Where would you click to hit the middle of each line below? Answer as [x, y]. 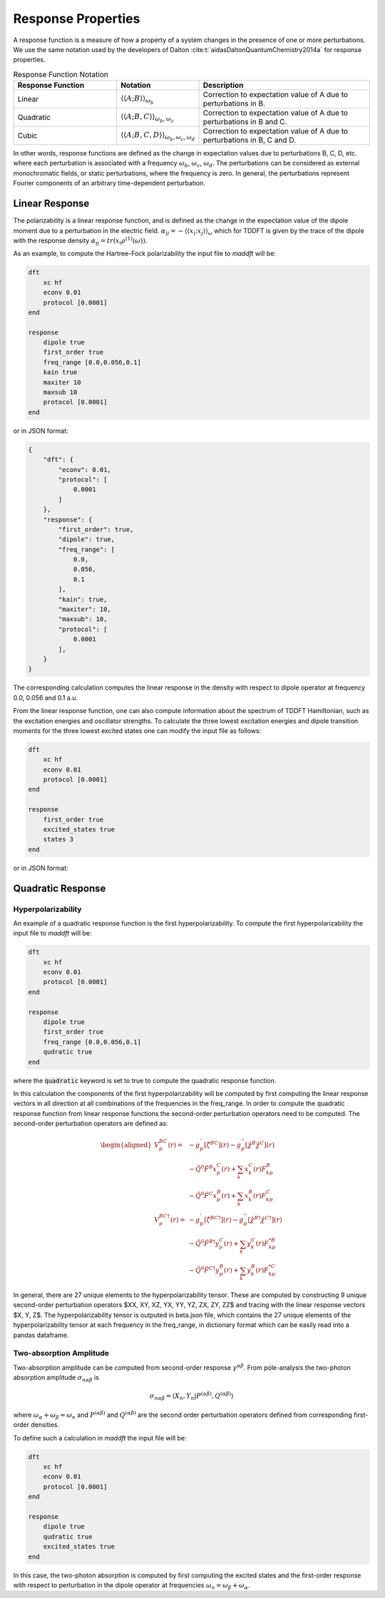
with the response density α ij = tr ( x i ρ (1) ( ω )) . [80, 241]
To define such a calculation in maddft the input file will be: [100, 1438]
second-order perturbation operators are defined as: [91, 1124]
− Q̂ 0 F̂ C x [203, 1195]
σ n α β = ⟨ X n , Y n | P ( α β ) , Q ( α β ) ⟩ [192, 1396]
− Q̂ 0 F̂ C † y [205, 1270]
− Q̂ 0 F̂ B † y [204, 1243]
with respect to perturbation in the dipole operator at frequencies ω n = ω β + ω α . [132, 1586]
